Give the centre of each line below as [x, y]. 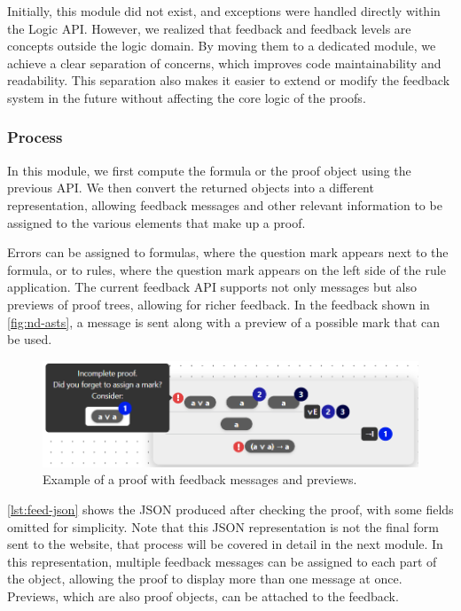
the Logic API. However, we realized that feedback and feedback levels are [209, 28]
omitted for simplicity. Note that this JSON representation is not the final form [223, 526]
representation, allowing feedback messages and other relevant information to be [225, 204]
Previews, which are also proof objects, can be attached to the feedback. [203, 595]
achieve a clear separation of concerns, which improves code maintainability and [224, 63]
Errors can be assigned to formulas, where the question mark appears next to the [228, 252]
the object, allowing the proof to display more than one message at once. [205, 579]
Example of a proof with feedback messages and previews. [200, 479]
